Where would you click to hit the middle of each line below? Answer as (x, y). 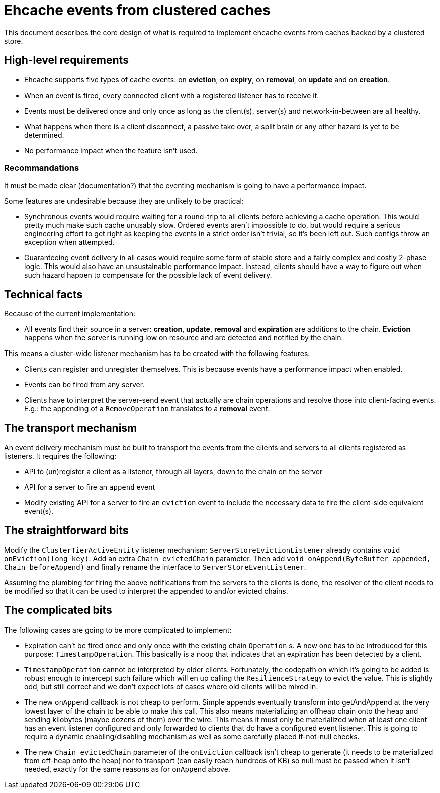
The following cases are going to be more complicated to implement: (118, 630)
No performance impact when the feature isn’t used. (111, 150)
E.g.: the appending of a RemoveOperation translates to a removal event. (147, 409)
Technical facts (43, 294)
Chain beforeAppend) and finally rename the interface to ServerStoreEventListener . (155, 567)
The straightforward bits (66, 531)
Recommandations (42, 168)
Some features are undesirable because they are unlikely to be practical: (124, 201)
